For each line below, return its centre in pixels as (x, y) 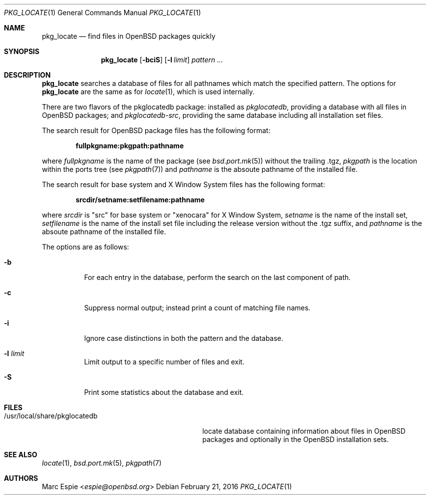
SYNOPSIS (22, 51)
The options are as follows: (85, 247)
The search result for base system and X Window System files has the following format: (184, 184)
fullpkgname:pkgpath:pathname (130, 146)
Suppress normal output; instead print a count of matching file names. (197, 308)
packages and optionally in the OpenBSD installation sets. (296, 439)
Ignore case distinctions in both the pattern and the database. (184, 338)
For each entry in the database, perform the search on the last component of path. (217, 277)
